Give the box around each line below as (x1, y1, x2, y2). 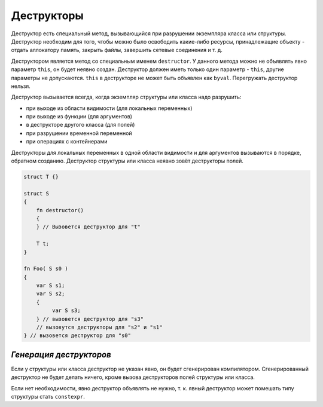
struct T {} (23, 173, 59, 180)
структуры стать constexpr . (11, 393, 85, 400)
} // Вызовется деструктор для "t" (36, 224, 141, 230)
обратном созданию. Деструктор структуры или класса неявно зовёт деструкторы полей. (11, 157, 243, 164)
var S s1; (36, 282, 65, 289)
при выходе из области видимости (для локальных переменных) (26, 105, 193, 112)
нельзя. (11, 82, 31, 90)
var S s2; (36, 290, 65, 297)
